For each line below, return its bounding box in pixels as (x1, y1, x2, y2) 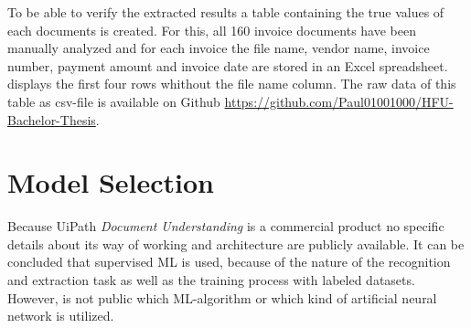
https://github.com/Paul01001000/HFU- (224, 91, 454, 111)
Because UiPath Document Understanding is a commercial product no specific (7, 217, 444, 236)
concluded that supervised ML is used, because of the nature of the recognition (7, 252, 451, 271)
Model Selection (7, 164, 214, 201)
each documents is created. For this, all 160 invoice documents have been (7, 20, 416, 39)
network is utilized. (7, 306, 114, 325)
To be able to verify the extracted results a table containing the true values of (7, 3, 444, 21)
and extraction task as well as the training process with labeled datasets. (7, 270, 415, 290)
